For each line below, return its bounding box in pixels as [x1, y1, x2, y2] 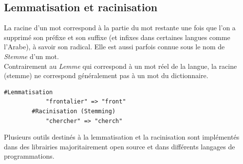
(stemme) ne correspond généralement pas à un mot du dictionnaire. [4, 70, 208, 81]
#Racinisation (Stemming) [32, 107, 116, 115]
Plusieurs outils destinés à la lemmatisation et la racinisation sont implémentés [4, 132, 240, 142]
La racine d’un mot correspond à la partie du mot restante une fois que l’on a [4, 22, 236, 33]
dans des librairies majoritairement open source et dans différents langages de [4, 141, 235, 151]
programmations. [4, 151, 55, 161]
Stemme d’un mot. [4, 51, 59, 61]
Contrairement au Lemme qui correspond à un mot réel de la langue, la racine [4, 61, 237, 71]
